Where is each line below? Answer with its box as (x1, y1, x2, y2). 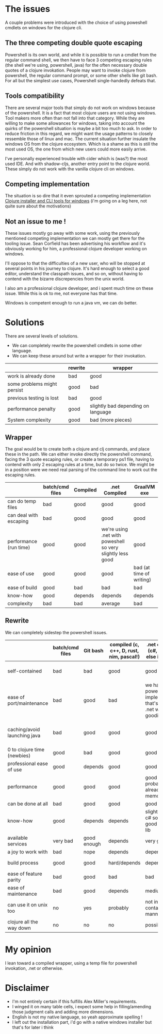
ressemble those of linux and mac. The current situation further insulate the (5, 135, 156, 142)
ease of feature (7, 870, 43, 877)
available (7, 834, 28, 841)
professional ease (7, 760, 49, 767)
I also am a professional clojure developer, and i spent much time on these (5, 285, 154, 291)
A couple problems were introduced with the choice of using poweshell (5, 19, 147, 25)
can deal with (7, 511, 38, 518)
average (101, 600, 120, 607)
